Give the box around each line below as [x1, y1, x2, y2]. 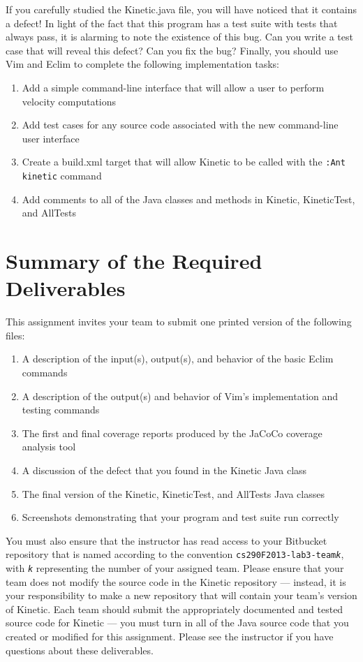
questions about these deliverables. [6, 642, 154, 657]
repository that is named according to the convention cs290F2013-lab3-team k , [6, 547, 344, 561]
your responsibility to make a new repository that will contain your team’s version [6, 588, 357, 603]
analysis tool [22, 439, 76, 454]
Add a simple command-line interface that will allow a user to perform [22, 80, 325, 94]
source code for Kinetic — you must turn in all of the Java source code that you [6, 615, 349, 630]
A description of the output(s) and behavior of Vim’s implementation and [22, 388, 339, 403]
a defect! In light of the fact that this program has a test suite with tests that [6, 15, 338, 30]
